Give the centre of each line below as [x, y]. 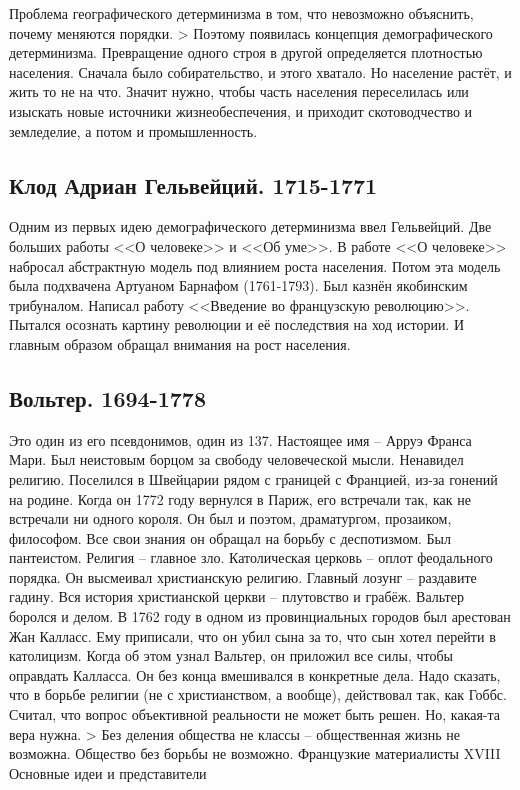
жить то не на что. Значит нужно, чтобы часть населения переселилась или [239, 91]
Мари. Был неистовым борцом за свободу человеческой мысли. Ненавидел [236, 459]
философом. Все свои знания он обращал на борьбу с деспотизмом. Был [230, 537]
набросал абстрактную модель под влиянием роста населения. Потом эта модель [255, 265]
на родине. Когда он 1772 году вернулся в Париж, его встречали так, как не [240, 498]
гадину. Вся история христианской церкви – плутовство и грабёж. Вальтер [236, 596]
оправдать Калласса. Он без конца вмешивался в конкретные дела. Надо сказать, [255, 674]
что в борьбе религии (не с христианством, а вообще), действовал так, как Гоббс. [258, 694]
